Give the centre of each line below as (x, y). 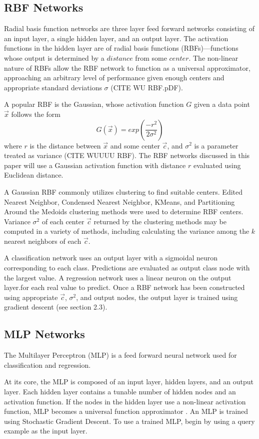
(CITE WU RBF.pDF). (147, 87)
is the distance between (65, 145)
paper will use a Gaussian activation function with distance (95, 165)
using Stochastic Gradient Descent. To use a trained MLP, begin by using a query (129, 421)
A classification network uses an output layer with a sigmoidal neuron (111, 258)
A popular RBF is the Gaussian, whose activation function (94, 104)
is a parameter (216, 145)
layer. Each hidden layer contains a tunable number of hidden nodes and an (120, 392)
